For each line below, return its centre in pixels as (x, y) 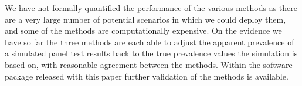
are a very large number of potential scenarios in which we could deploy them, (145, 19)
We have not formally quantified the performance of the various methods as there (151, 8)
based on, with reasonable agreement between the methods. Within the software (149, 64)
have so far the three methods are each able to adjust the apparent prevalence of (150, 42)
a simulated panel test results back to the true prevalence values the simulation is (151, 53)
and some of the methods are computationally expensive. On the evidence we (143, 31)
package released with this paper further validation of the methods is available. (147, 76)
